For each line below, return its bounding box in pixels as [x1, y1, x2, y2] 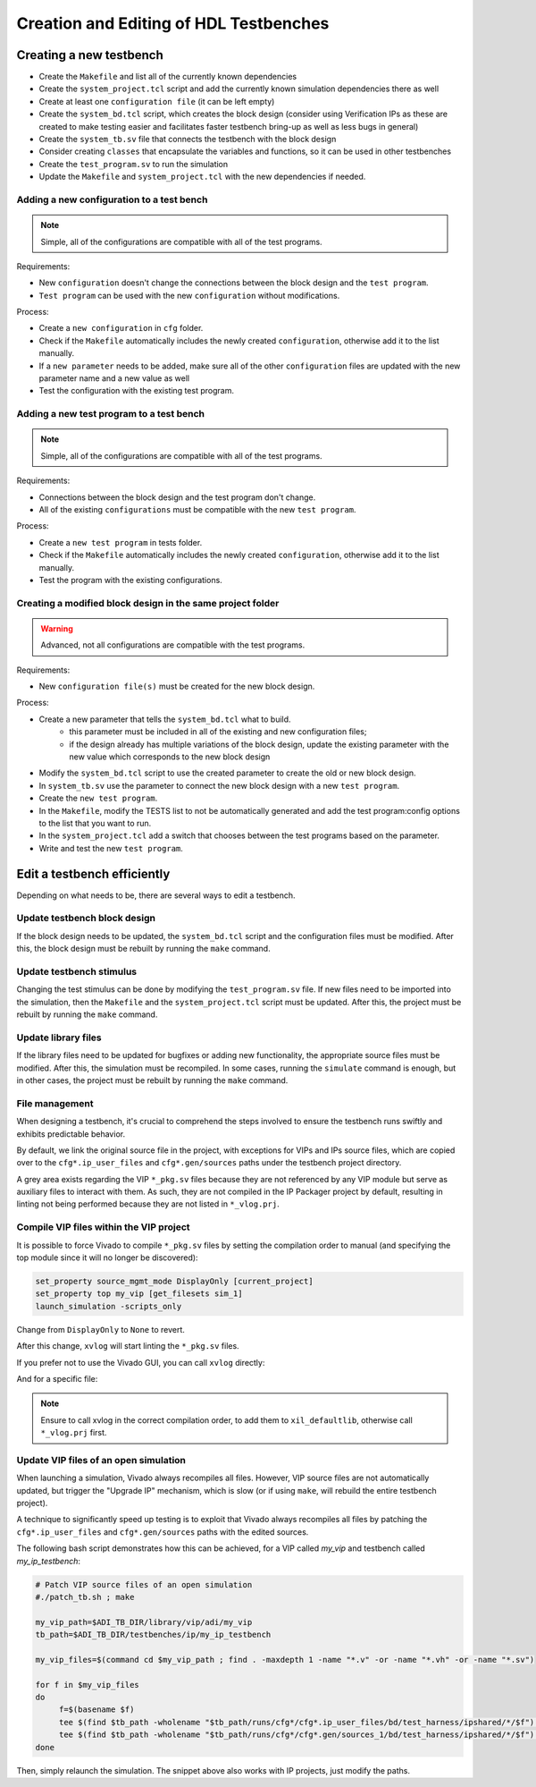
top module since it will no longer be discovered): [16, 1252, 198, 1263]
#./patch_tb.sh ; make [35, 1592, 135, 1602]
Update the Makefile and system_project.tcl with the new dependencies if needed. [38, 171, 366, 182]
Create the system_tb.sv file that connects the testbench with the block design [38, 134, 337, 145]
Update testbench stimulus [16, 965, 138, 978]
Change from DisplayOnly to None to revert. [16, 1324, 185, 1334]
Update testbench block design [16, 912, 156, 925]
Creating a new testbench [16, 47, 164, 63]
